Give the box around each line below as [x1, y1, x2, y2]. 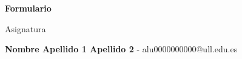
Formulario [5, 2, 52, 14]
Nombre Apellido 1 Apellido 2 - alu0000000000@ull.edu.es [5, 43, 238, 55]
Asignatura [5, 22, 46, 35]
